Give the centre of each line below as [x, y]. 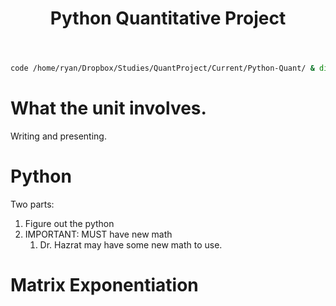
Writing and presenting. [58, 136]
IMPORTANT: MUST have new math [98, 234]
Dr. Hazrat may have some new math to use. [131, 244]
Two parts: [32, 204]
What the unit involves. [108, 108]
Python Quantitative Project [168, 18]
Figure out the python [69, 223]
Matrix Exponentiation [104, 285]
